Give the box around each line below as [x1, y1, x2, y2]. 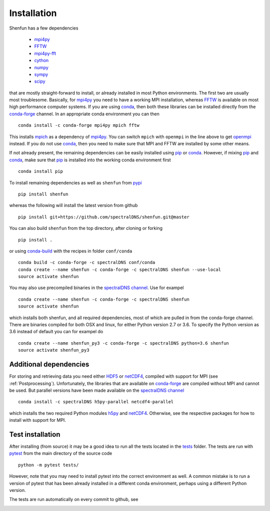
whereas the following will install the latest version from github [9, 202, 138, 208]
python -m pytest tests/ [18, 462, 79, 468]
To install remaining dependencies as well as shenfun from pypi [9, 179, 142, 185]
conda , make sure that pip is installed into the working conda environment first [9, 157, 171, 163]
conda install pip [18, 168, 63, 174]
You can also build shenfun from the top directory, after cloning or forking [9, 225, 162, 231]
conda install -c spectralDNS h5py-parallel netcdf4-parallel [18, 399, 174, 405]
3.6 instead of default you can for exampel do [9, 329, 103, 335]
